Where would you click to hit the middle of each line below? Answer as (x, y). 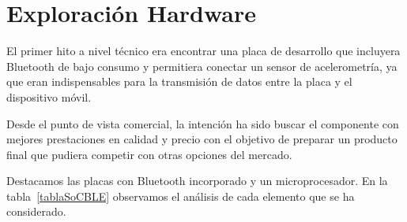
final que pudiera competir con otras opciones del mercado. (149, 154)
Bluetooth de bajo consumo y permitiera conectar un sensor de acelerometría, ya (202, 66)
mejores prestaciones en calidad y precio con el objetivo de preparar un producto (202, 139)
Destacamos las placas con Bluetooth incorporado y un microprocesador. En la (197, 181)
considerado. (36, 211)
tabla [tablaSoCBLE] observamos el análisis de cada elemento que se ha (181, 196)
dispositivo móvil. (49, 96)
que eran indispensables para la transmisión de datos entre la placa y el (179, 81)
